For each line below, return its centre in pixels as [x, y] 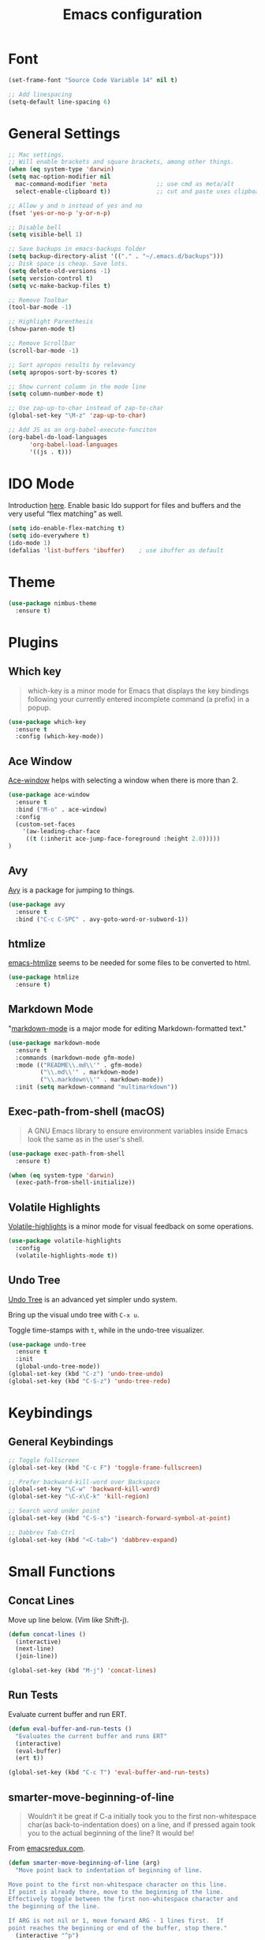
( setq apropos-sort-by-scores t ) [63, 372]
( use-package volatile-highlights [65, 1241]
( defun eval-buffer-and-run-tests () [70, 1729]
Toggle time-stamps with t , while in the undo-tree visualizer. [106, 1330]
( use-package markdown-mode [54, 1043]
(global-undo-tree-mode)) [58, 1366]
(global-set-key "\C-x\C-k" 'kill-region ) [79, 1497]
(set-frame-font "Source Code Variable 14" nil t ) [93, 80]
